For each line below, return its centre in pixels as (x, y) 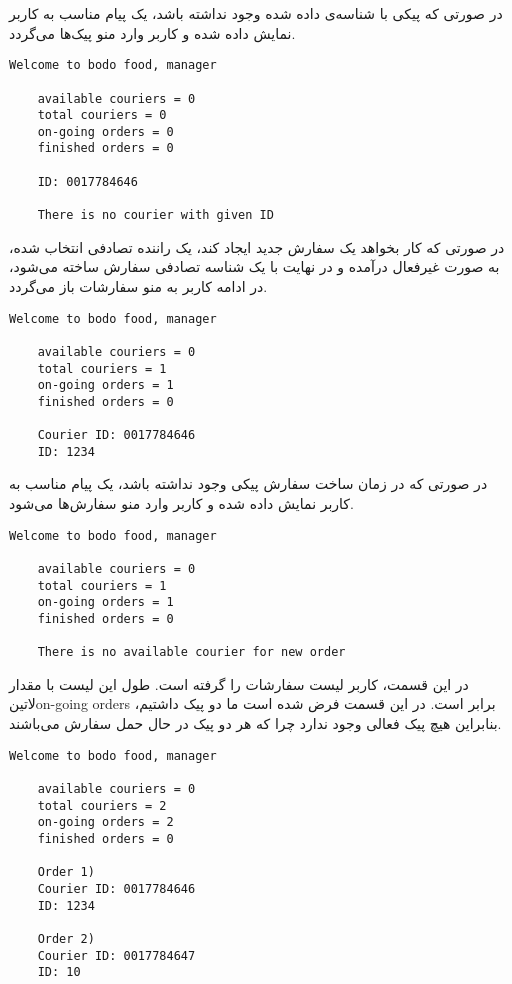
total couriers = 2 (102, 805)
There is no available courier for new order (191, 652)
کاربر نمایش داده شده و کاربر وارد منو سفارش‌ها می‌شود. (181, 503)
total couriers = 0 (102, 115)
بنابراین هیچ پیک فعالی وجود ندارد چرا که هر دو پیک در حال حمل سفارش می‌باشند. (255, 723)
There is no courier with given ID (155, 215)
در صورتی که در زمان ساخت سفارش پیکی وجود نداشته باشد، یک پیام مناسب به (248, 483)
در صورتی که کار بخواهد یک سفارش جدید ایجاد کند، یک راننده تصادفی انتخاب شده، (257, 246)
